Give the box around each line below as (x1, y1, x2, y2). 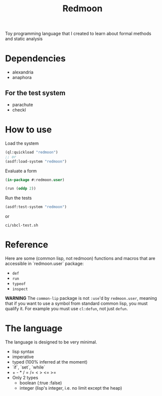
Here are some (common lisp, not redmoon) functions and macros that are (5, 256, 156, 262)
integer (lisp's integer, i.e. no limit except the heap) (19, 385, 122, 391)
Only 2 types (12, 375, 38, 380)
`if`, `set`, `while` (12, 364, 46, 370)
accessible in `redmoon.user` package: (5, 261, 84, 266)
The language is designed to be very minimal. (5, 339, 97, 345)
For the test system (5, 89, 66, 97)
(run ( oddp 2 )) (5, 186, 36, 191)
